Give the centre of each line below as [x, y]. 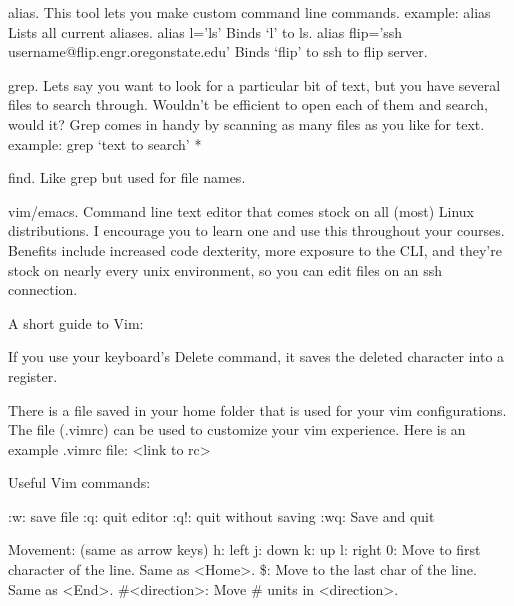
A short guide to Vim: [76, 322]
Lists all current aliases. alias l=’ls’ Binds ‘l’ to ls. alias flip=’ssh [205, 31]
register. [33, 375]
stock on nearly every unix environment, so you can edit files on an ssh [225, 269]
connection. [43, 289]
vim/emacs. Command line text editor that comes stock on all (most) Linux [241, 210]
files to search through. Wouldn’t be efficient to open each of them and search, [248, 104]
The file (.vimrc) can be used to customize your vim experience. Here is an [237, 429]
